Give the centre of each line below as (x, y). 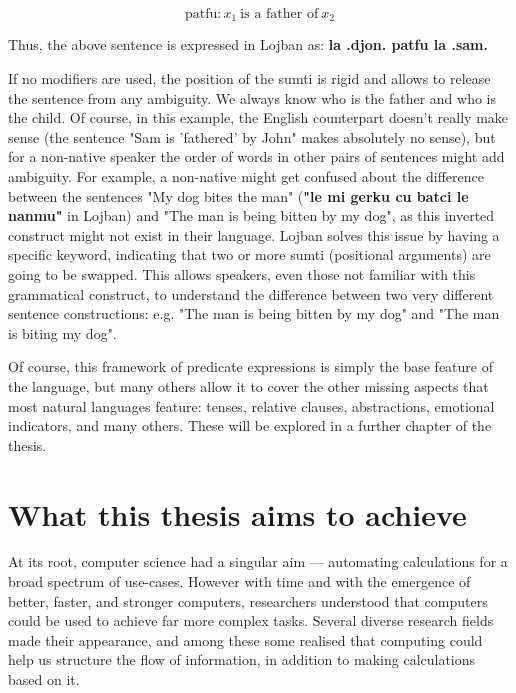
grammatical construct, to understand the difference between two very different (251, 293)
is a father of (279, 14)
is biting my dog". (62, 332)
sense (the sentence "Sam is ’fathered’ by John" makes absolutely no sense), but (252, 136)
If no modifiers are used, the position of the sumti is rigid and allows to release (249, 78)
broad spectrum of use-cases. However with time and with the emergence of (239, 581)
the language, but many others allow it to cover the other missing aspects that (248, 385)
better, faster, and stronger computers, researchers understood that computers (248, 600)
